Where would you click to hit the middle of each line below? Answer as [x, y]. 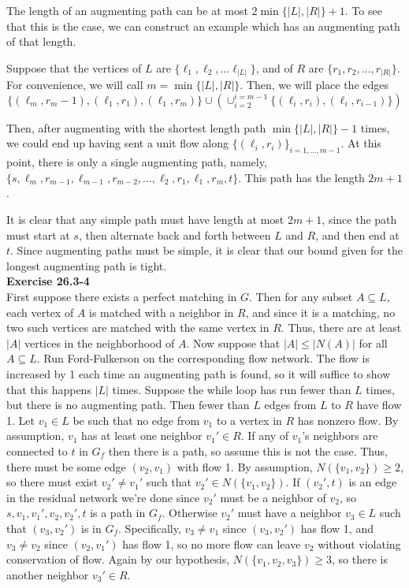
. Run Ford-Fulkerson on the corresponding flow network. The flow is [203, 358]
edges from [290, 405]
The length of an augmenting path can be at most [127, 10]
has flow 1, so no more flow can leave [212, 543]
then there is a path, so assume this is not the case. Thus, [248, 450]
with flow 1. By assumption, [245, 466]
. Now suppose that [233, 342]
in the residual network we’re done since [103, 497]
